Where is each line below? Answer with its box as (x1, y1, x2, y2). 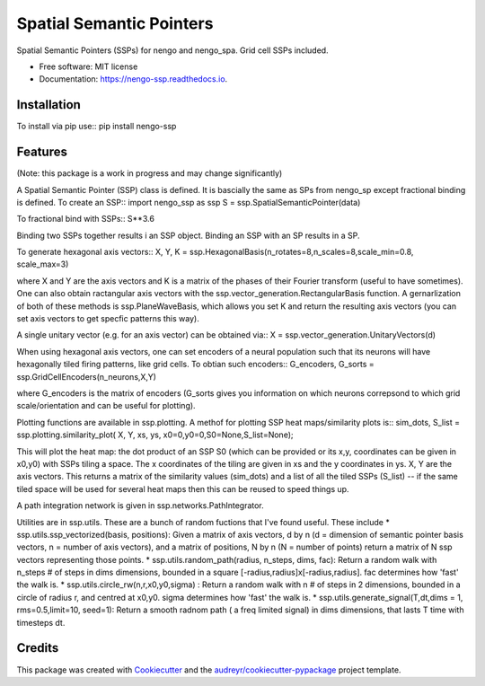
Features (16, 145, 67, 160)
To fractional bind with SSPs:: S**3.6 (16, 214, 154, 224)
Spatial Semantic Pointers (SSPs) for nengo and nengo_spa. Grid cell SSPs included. (16, 45, 329, 56)
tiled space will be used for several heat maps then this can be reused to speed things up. (16, 483, 349, 494)
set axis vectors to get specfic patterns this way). (16, 313, 199, 324)
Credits (16, 640, 59, 655)
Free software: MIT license (39, 61, 138, 72)
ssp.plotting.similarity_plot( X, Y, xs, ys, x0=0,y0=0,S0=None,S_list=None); (16, 429, 294, 440)
